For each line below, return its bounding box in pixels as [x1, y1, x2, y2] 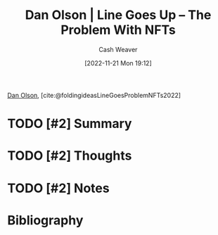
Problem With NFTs [60, 22, 176, 38]
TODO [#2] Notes [7, 180, 110, 196]
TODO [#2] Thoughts [7, 148, 132, 164]
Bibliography [7, 212, 84, 228]
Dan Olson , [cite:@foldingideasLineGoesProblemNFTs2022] [7, 91, 181, 99]
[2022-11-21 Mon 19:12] [84, 58, 153, 67]
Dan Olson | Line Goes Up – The [25, 7, 212, 23]
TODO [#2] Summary [7, 116, 132, 132]
